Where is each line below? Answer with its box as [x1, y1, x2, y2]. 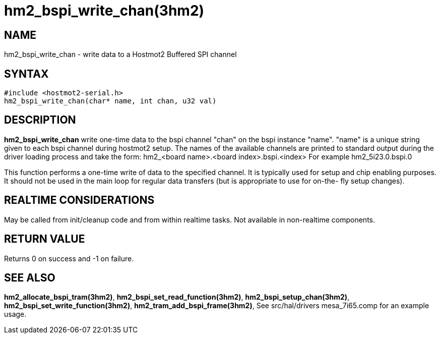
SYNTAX [4, 67, 49, 80]
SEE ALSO [4, 271, 55, 284]
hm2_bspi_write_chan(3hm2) [4, 2, 205, 19]
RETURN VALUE [4, 233, 85, 246]
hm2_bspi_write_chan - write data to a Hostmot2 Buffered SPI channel [4, 50, 237, 59]
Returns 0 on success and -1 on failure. [4, 254, 134, 263]
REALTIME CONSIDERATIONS [4, 194, 155, 207]
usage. [4, 310, 27, 319]
